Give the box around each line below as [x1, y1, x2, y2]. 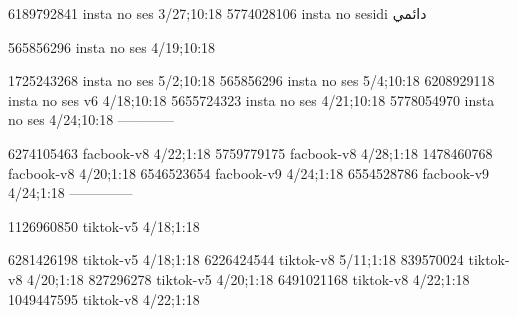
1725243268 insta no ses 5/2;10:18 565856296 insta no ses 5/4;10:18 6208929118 [8, 70, 495, 91]
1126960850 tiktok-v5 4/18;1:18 [8, 215, 200, 236]
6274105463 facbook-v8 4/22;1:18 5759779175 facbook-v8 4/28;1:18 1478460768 [8, 142, 493, 163]
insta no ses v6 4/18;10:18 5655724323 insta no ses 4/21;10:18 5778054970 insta [8, 89, 495, 110]
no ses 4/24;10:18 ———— [8, 109, 174, 130]
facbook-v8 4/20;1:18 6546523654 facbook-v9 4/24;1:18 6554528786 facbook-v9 [8, 162, 490, 183]
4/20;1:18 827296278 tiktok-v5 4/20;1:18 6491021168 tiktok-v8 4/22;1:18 [27, 268, 470, 289]
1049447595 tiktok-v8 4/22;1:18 [8, 288, 200, 309]
